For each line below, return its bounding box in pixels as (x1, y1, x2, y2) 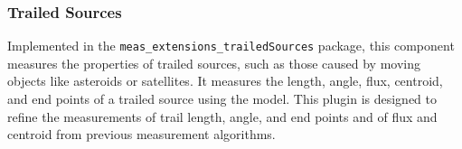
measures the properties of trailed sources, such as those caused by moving (7, 53, 421, 72)
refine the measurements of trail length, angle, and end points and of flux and (7, 107, 438, 126)
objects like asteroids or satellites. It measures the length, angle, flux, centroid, (7, 71, 443, 90)
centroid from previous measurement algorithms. (7, 125, 276, 144)
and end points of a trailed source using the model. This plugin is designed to (7, 89, 438, 108)
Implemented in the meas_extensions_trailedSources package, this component (7, 36, 455, 55)
